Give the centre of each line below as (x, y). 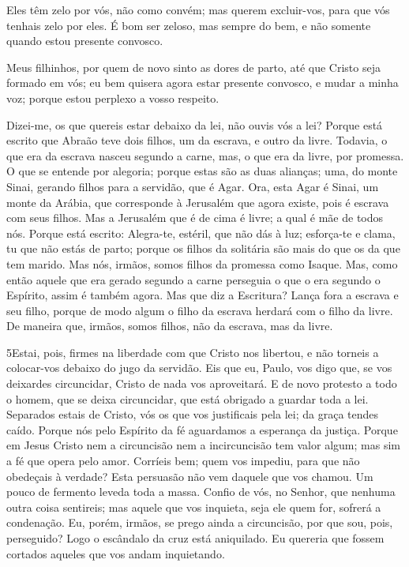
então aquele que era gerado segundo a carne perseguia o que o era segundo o (193, 279)
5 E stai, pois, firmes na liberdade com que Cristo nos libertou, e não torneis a (193, 352)
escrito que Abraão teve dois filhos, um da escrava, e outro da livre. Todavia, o (197, 140)
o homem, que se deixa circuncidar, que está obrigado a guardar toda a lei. (188, 398)
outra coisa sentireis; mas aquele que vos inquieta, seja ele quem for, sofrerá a (194, 507)
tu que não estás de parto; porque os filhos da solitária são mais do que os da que (203, 248)
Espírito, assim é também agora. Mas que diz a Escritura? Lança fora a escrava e (203, 295)
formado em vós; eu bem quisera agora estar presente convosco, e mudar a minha (203, 83)
